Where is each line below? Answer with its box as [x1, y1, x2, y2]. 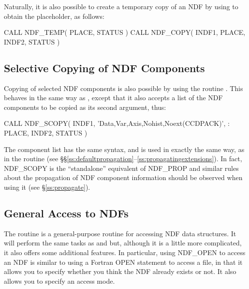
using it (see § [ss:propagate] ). [4, 182, 90, 192]
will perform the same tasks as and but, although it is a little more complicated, [4, 238, 242, 248]
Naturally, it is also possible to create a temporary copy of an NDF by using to [4, 1, 238, 11]
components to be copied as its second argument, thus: [4, 102, 166, 112]
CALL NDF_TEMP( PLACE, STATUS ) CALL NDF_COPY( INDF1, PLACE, [4, 27, 246, 37]
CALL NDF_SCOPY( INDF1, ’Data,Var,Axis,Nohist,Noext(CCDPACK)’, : [4, 118, 230, 128]
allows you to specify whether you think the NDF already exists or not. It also [4, 266, 236, 276]
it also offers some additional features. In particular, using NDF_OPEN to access [4, 247, 246, 257]
